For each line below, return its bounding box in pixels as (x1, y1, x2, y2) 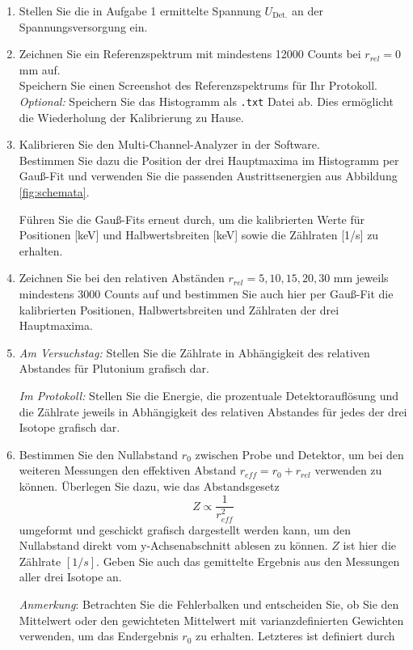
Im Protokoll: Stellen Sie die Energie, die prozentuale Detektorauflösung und (19, 386, 399, 403)
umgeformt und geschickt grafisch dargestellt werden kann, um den (19, 521, 352, 538)
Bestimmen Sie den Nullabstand (19, 445, 179, 462)
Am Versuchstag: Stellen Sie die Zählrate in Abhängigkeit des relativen (19, 344, 370, 361)
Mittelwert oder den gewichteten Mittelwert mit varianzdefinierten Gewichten (19, 611, 404, 628)
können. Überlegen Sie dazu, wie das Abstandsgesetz (19, 477, 280, 494)
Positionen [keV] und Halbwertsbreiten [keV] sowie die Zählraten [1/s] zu (19, 226, 379, 243)
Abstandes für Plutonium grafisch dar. (19, 360, 209, 377)
